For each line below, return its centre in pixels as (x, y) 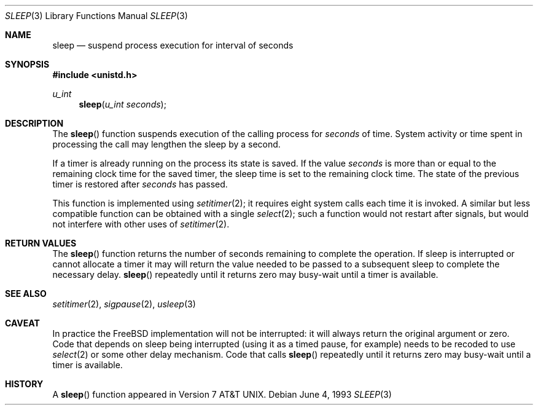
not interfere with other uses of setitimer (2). (141, 224)
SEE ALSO (26, 294)
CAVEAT (22, 323)
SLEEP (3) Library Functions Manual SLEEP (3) (96, 16)
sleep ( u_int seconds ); (123, 104)
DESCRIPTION (34, 123)
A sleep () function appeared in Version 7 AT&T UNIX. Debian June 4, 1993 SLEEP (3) (222, 394)
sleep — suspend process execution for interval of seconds (173, 45)
